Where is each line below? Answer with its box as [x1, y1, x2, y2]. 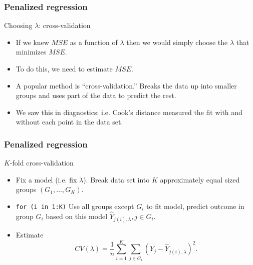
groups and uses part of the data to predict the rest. [16, 90, 176, 100]
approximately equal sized [160, 174, 240, 184]
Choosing [4, 20, 33, 30]
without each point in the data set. [16, 116, 123, 127]
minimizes [16, 46, 47, 57]
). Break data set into [83, 174, 150, 184]
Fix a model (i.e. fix [16, 174, 77, 184]
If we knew [16, 36, 49, 47]
